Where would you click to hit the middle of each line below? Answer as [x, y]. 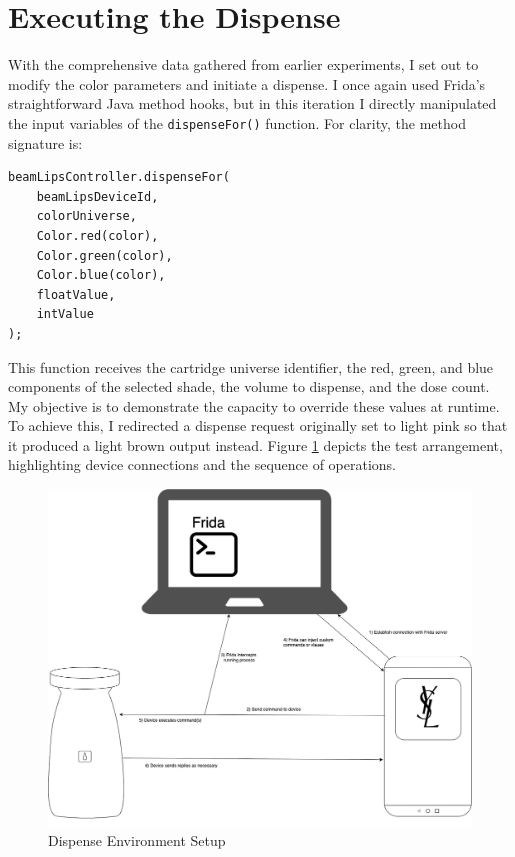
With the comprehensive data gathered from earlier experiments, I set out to [243, 64]
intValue [65, 314]
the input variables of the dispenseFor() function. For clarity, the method [237, 122]
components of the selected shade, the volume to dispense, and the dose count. [249, 386]
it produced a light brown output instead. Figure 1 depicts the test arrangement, [255, 444]
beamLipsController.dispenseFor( [119, 177]
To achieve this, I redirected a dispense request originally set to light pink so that [258, 425]
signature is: [45, 142]
